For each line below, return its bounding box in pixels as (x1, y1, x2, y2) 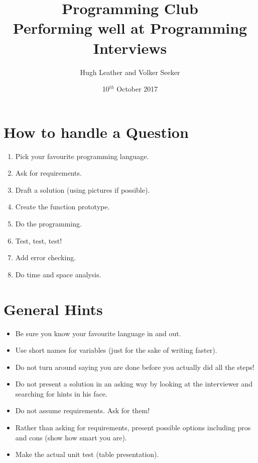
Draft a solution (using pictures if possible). (15, 184, 150, 195)
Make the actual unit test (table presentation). (15, 449, 159, 459)
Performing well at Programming (13, 18, 247, 38)
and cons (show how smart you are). (15, 432, 127, 442)
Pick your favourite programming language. (15, 150, 149, 161)
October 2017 (116, 84, 158, 94)
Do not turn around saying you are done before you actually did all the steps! (15, 361, 254, 372)
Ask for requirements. (15, 168, 82, 178)
